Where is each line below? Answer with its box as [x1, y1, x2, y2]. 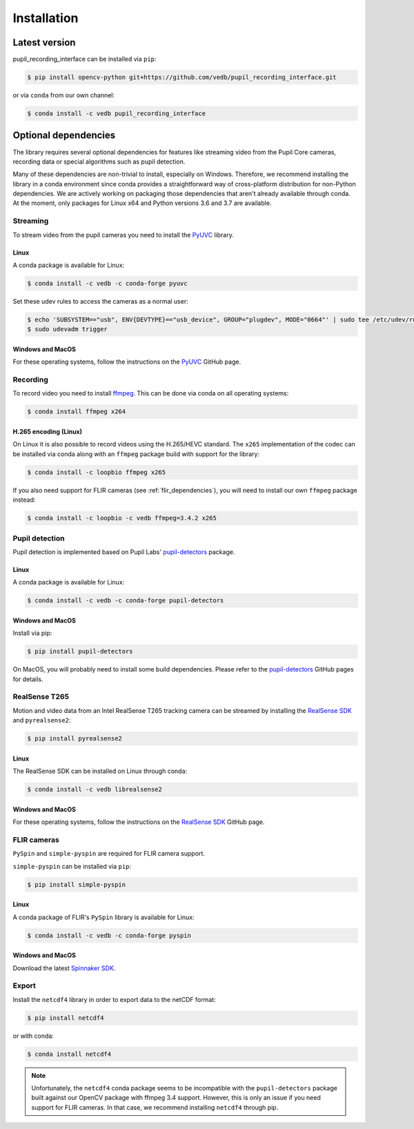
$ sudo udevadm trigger [27, 325, 108, 333]
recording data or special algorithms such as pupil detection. [12, 157, 186, 166]
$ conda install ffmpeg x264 [27, 408, 126, 415]
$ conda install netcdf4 [27, 1050, 112, 1058]
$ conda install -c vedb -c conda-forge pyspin [27, 932, 191, 939]
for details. [12, 675, 43, 683]
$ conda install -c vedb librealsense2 [27, 785, 162, 794]
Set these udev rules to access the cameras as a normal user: [12, 297, 189, 305]
